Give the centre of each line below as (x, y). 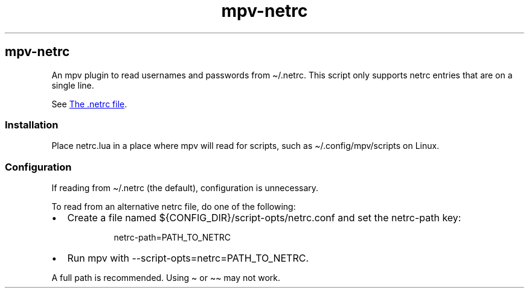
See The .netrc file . (89, 104)
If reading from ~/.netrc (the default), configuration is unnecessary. (185, 188)
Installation (32, 124)
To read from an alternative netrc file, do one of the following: (174, 207)
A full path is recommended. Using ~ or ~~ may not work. (166, 278)
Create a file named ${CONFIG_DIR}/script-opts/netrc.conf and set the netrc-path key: (264, 218)
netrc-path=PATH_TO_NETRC (172, 238)
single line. (73, 85)
